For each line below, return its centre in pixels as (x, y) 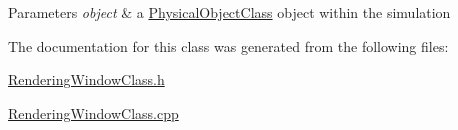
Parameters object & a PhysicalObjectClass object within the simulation (229, 12)
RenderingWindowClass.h (86, 79)
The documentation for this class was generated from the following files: (228, 45)
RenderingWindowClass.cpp (93, 112)
